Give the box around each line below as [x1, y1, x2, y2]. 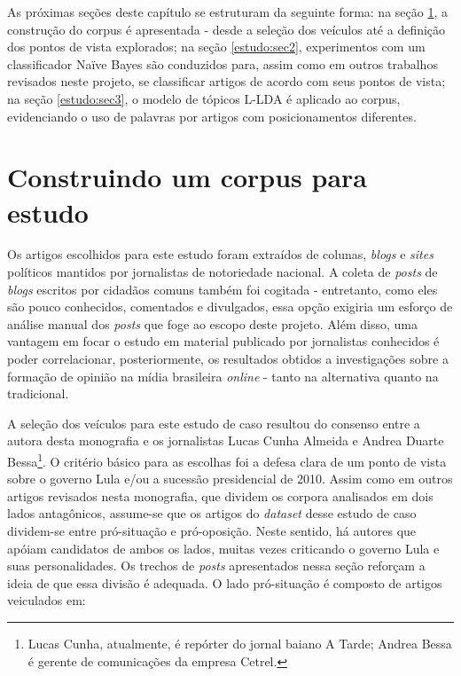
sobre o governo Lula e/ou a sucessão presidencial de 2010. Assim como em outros [7, 469, 453, 488]
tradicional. [7, 384, 69, 403]
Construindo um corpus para [7, 159, 368, 195]
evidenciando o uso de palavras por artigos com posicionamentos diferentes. [7, 106, 417, 125]
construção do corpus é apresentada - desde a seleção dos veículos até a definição [7, 20, 446, 38]
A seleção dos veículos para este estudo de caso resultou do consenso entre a [7, 413, 420, 432]
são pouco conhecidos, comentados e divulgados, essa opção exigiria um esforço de [7, 297, 453, 316]
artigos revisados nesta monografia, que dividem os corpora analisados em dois [7, 486, 434, 505]
